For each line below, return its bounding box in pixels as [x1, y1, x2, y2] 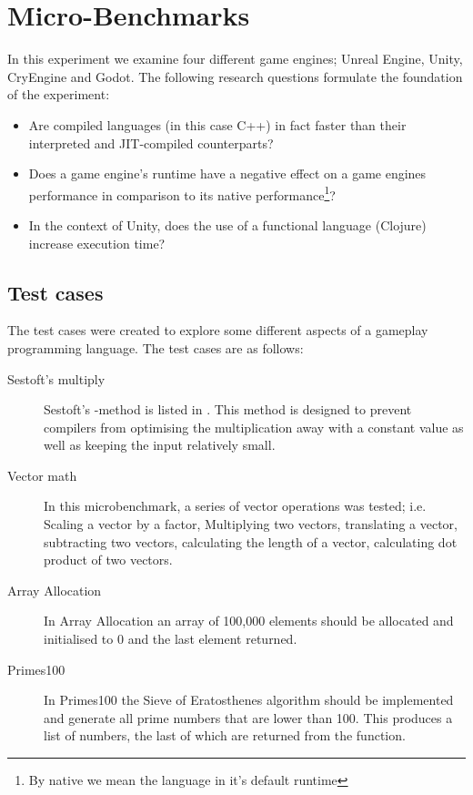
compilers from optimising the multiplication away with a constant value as [44, 417, 464, 436]
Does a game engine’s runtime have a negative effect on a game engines [28, 164, 427, 183]
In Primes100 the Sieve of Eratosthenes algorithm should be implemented [44, 690, 454, 709]
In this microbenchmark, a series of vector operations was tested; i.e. [44, 496, 427, 515]
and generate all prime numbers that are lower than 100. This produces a [44, 708, 453, 727]
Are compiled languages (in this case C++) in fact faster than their [28, 115, 407, 134]
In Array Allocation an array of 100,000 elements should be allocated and [44, 611, 454, 630]
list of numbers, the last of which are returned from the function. [44, 726, 406, 745]
